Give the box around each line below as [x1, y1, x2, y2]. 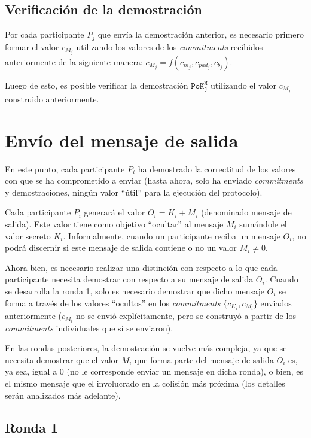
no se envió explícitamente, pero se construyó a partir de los [75, 309, 296, 321]
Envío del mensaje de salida [5, 127, 239, 152]
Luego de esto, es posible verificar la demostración [5, 78, 188, 91]
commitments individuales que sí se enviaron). [5, 321, 173, 334]
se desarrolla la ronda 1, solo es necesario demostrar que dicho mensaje [5, 284, 264, 297]
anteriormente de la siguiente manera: [5, 55, 143, 68]
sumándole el [239, 217, 287, 230]
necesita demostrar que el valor [5, 353, 119, 366]
